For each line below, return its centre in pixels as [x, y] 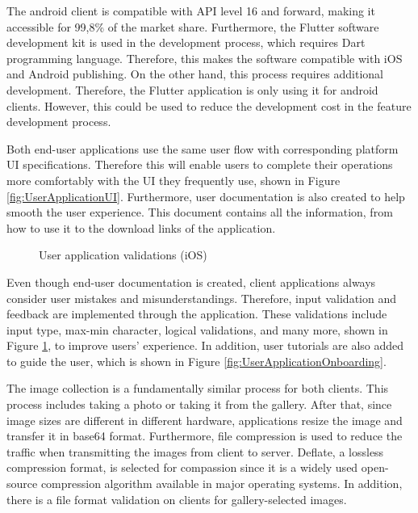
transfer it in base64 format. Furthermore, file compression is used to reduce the [205, 436]
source [22, 484]
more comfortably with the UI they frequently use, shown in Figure [173, 180]
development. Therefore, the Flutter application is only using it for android [192, 89]
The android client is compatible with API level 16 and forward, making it [191, 11]
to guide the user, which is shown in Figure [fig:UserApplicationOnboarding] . [196, 361]
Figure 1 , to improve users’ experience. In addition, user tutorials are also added [205, 345]
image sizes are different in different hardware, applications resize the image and [205, 420]
